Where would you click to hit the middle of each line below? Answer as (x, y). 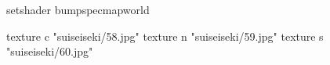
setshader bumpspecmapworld (78, 9)
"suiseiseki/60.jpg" (50, 51)
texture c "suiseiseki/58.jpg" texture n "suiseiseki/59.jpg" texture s (165, 36)
